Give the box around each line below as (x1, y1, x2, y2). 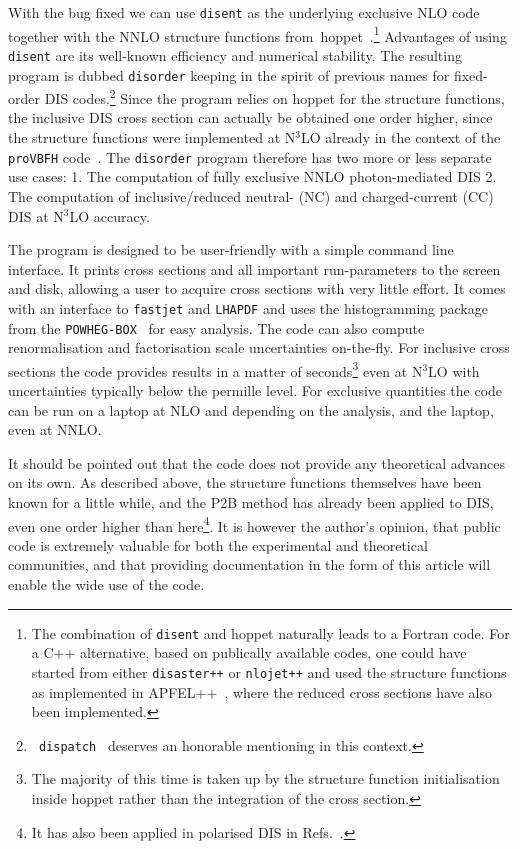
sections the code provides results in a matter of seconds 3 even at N (8, 357, 423, 381)
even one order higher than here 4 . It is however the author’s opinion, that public (8, 512, 501, 536)
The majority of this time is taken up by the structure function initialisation (31, 768, 500, 789)
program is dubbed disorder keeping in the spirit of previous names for (8, 64, 450, 85)
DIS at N (8, 205, 64, 226)
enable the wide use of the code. (8, 574, 205, 595)
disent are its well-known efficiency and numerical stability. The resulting (8, 44, 462, 65)
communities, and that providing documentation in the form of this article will (8, 554, 491, 575)
